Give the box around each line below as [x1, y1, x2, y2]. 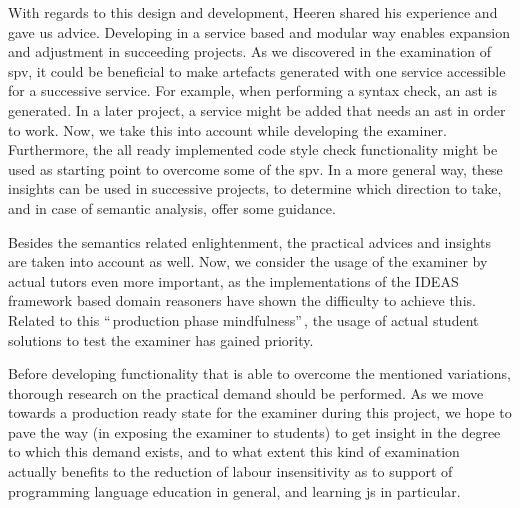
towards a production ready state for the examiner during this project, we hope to [8, 402, 512, 423]
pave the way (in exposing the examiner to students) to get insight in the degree [8, 421, 501, 442]
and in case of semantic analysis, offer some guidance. [8, 197, 336, 218]
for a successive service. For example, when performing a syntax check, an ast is [8, 80, 497, 101]
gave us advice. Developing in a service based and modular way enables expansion [8, 21, 510, 42]
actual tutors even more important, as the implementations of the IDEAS [8, 270, 459, 291]
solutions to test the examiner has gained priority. [8, 329, 314, 350]
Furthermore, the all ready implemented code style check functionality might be [8, 139, 498, 160]
